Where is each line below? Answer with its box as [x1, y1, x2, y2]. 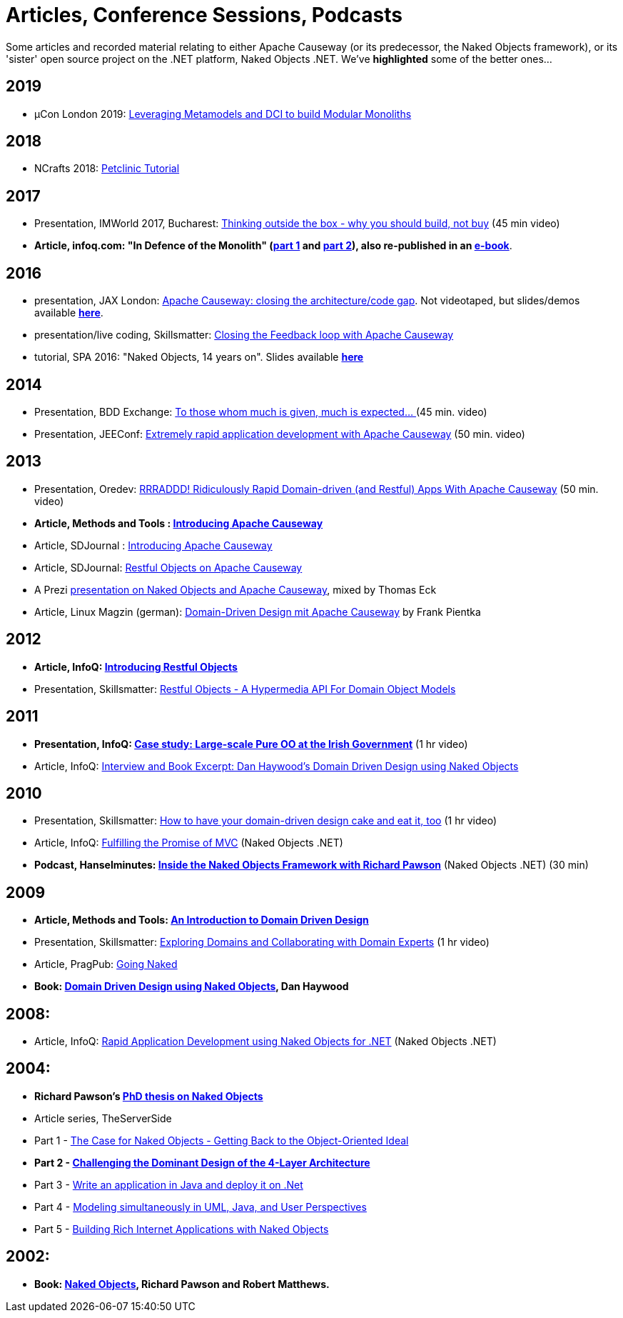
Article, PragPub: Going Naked [34, 958, 178, 971]
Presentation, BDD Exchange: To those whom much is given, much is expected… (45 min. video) [34, 405, 487, 418]
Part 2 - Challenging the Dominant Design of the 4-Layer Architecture [34, 1156, 370, 1169]
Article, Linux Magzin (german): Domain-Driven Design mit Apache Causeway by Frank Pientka [34, 605, 481, 618]
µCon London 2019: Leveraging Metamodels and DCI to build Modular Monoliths [34, 107, 412, 120]
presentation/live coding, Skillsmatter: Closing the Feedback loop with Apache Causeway [34, 329, 454, 341]
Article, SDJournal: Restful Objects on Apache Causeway [34, 561, 303, 574]
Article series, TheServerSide [34, 1112, 172, 1124]
